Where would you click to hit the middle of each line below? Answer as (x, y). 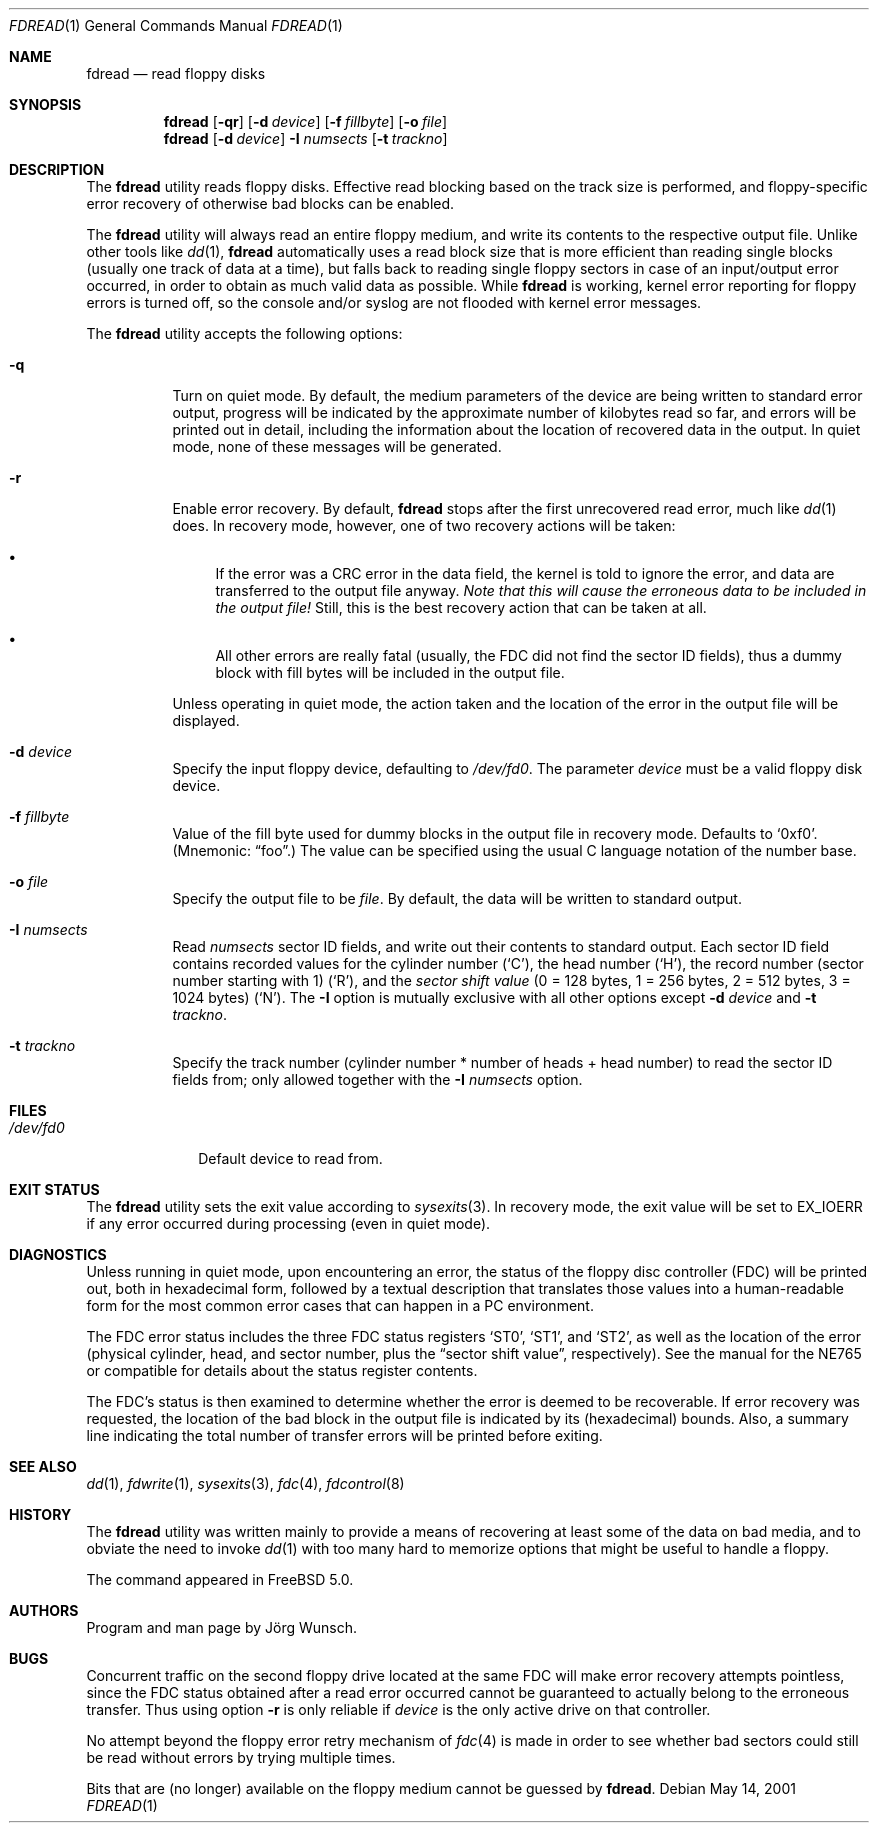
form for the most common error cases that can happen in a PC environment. (340, 1305)
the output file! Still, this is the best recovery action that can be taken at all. (461, 607)
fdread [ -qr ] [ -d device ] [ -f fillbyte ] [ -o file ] (305, 121)
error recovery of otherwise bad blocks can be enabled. (270, 203)
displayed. (206, 720)
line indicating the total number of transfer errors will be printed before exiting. (344, 1435)
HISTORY (40, 1514)
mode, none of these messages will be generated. (337, 446)
